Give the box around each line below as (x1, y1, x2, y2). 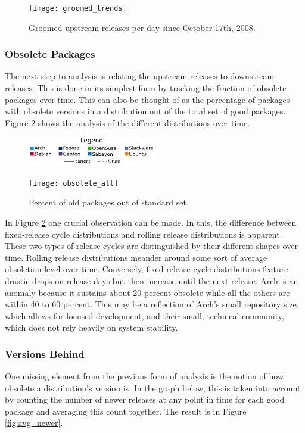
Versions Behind (5, 346, 85, 361)
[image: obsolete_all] (29, 179, 119, 188)
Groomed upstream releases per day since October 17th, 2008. (29, 21, 256, 33)
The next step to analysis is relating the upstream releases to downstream (5, 70, 275, 82)
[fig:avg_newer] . (5, 416, 63, 429)
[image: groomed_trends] (29, 4, 127, 13)
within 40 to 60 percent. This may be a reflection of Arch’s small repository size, (5, 298, 299, 310)
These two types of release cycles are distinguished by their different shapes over (5, 239, 298, 252)
